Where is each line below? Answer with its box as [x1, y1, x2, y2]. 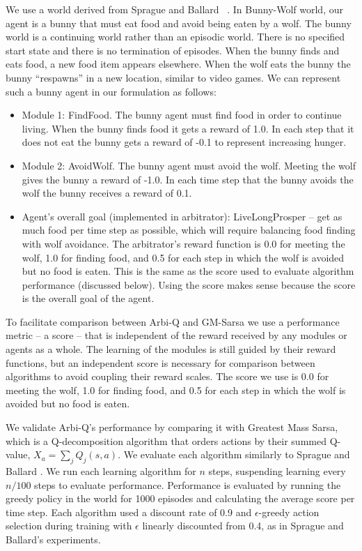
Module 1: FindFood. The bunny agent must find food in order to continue [22, 107, 342, 122]
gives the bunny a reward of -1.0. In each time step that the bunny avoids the [22, 172, 354, 186]
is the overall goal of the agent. [22, 291, 155, 305]
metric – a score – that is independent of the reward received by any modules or [6, 328, 347, 342]
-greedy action [258, 504, 320, 519]
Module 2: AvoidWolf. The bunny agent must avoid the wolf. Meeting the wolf [22, 158, 356, 172]
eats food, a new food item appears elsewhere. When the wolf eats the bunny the [6, 56, 351, 71]
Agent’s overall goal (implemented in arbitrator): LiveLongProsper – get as [22, 209, 343, 223]
